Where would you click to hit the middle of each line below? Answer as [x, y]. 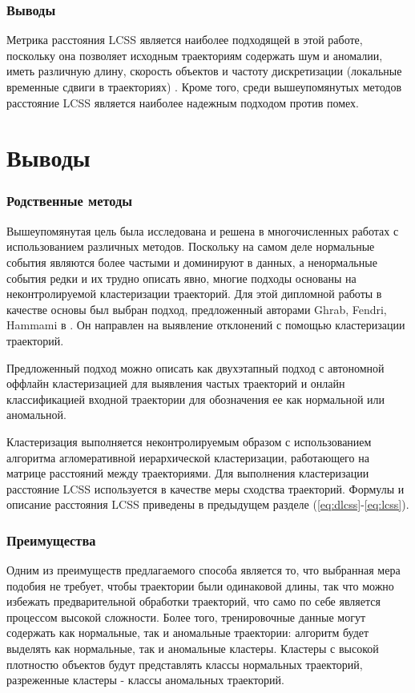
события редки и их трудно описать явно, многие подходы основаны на [181, 278]
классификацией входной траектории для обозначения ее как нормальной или [196, 399]
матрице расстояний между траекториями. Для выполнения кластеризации [188, 473]
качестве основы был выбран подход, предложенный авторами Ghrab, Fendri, [197, 309]
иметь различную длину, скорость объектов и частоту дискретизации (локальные [204, 71]
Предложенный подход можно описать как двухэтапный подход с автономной [195, 367]
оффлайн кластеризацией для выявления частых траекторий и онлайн [176, 383]
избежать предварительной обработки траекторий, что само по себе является [193, 601]
